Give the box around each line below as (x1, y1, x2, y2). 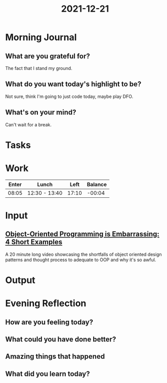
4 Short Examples (5, 238, 62, 247)
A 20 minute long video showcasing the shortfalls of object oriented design (5, 251, 162, 257)
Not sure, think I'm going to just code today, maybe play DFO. (5, 93, 133, 99)
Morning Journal (5, 31, 77, 43)
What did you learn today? (5, 369, 90, 378)
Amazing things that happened (5, 352, 105, 361)
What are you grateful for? (5, 52, 90, 60)
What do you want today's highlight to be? (5, 80, 142, 89)
